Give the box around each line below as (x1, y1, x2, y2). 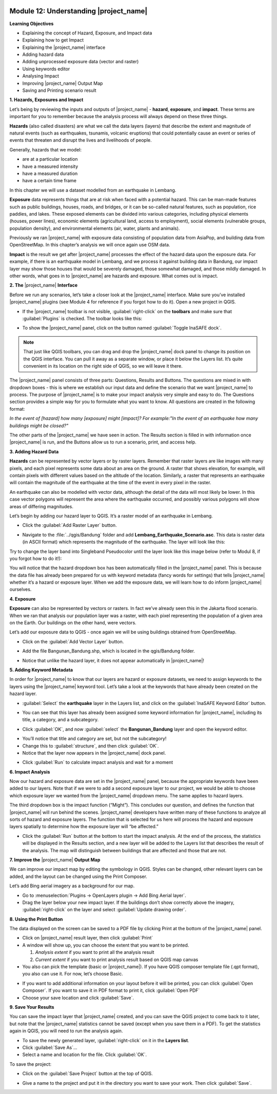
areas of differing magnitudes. (9, 503, 74, 509)
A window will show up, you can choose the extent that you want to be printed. (22, 942, 189, 948)
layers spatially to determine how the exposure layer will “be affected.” (9, 823, 159, 830)
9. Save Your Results (9, 1004, 54, 1010)
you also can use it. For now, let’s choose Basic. (22, 971, 123, 977)
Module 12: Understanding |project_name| (9, 7, 148, 15)
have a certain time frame (22, 178, 77, 184)
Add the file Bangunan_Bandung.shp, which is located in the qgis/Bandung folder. (22, 648, 195, 654)
